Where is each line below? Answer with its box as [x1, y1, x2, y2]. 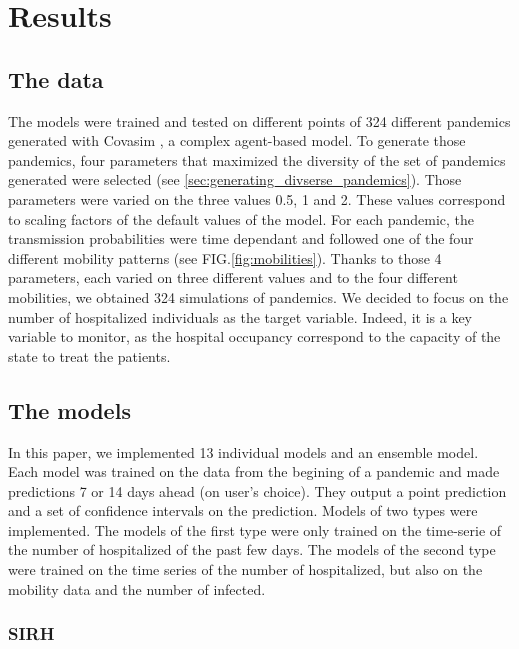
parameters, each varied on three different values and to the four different [8, 267, 458, 288]
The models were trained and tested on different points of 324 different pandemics [8, 110, 511, 131]
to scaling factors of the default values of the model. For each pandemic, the [8, 208, 474, 229]
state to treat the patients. [8, 345, 171, 366]
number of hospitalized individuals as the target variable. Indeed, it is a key [8, 306, 473, 327]
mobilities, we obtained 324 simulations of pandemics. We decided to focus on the [8, 286, 509, 307]
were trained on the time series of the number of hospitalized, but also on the [8, 559, 483, 580]
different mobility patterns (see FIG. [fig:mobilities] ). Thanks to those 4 [8, 247, 442, 268]
